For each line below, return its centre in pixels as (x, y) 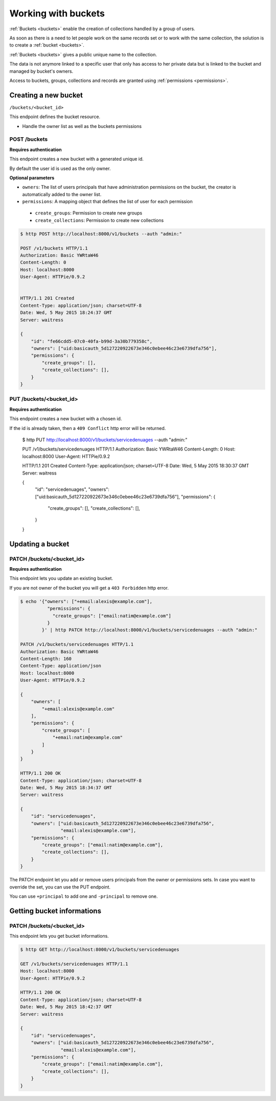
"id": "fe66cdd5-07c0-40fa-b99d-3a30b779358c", (92, 341)
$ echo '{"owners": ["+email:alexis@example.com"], (86, 601)
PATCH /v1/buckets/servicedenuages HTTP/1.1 (77, 644)
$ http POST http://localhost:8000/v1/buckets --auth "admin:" (101, 234)
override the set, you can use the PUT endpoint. (60, 887)
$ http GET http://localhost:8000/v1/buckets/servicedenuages (100, 950)
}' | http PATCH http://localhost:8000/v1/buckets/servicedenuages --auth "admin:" (149, 630)
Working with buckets (57, 13)
